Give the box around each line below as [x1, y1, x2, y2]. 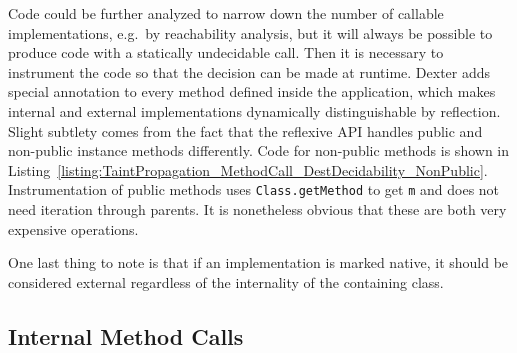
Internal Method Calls [8, 320, 244, 351]
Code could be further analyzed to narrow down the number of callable [8, 3, 444, 23]
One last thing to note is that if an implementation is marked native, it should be [8, 252, 509, 273]
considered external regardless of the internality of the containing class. [8, 271, 444, 292]
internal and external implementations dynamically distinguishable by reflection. [8, 100, 501, 121]
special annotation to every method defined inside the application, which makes [8, 81, 496, 102]
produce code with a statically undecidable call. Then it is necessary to [8, 42, 444, 63]
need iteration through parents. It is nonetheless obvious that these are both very [8, 199, 507, 219]
